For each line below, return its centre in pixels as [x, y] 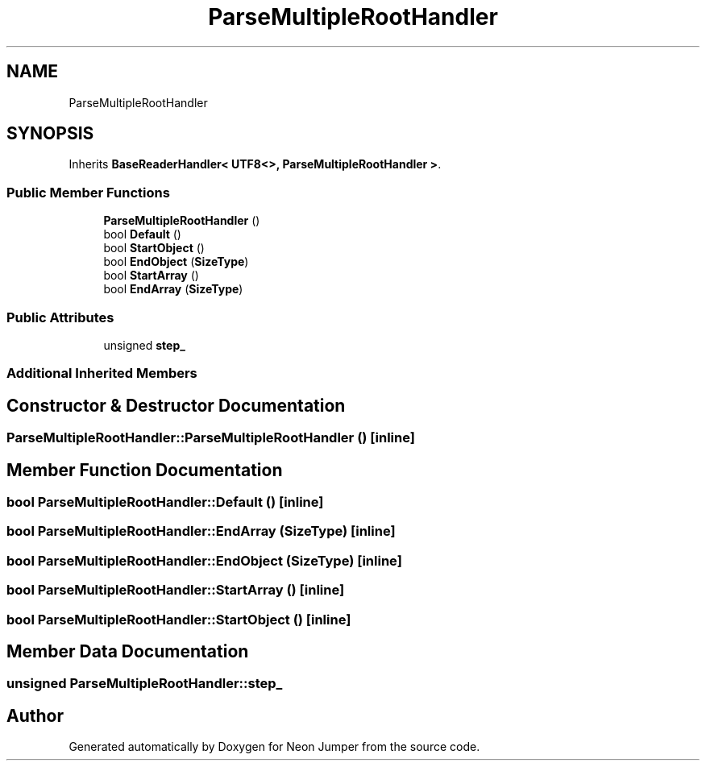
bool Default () [142, 234]
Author [35, 715]
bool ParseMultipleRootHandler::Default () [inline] [165, 502]
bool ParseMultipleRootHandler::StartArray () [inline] [176, 590]
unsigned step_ [144, 345]
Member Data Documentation [128, 651]
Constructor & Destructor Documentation [176, 405]
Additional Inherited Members [102, 373]
